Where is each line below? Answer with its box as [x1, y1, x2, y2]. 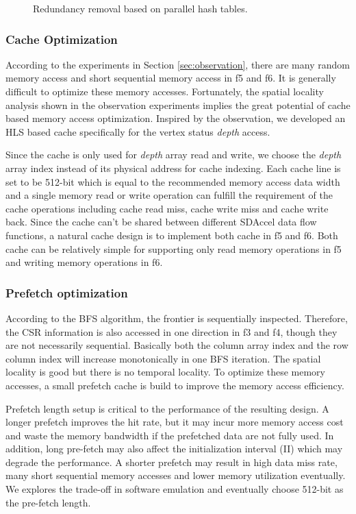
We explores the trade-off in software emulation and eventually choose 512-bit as [5, 482, 344, 496]
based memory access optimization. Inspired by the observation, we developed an [5, 111, 346, 125]
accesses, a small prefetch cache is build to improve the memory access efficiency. [5, 378, 344, 392]
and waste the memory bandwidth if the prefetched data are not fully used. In [5, 428, 334, 442]
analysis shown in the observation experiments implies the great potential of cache [5, 97, 351, 112]
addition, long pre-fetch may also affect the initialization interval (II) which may [5, 441, 343, 456]
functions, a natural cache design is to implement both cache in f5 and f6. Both [5, 228, 338, 242]
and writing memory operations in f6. [5, 255, 163, 269]
